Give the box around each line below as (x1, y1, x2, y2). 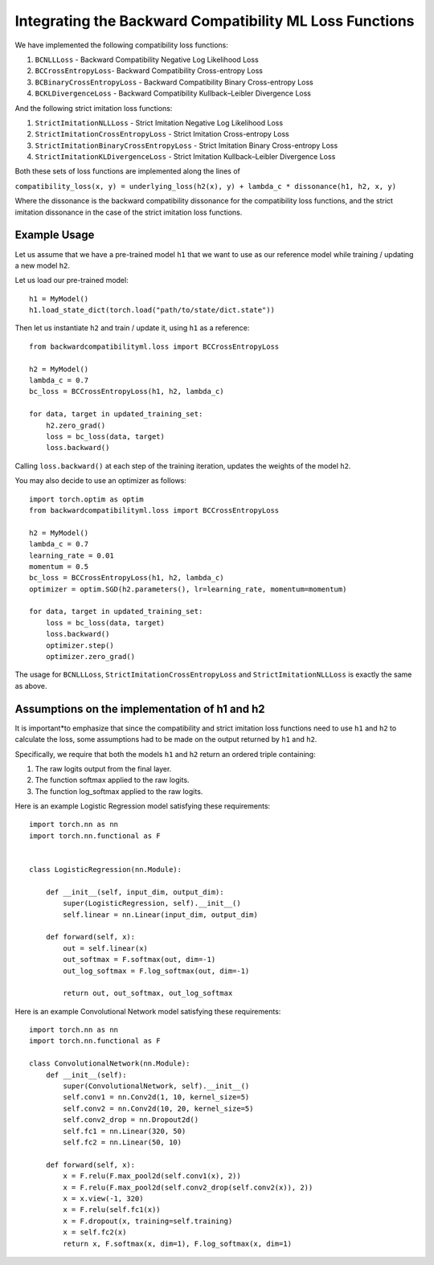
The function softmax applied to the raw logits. (35, 776, 190, 785)
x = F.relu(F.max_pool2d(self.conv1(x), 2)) (63, 1172, 241, 1181)
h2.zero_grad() (45, 420, 106, 430)
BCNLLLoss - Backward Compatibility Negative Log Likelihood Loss (35, 55, 259, 64)
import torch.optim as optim (29, 494, 144, 504)
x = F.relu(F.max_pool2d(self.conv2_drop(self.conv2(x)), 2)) (63, 1182, 313, 1192)
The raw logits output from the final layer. (35, 764, 172, 773)
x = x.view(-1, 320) (63, 1193, 144, 1203)
